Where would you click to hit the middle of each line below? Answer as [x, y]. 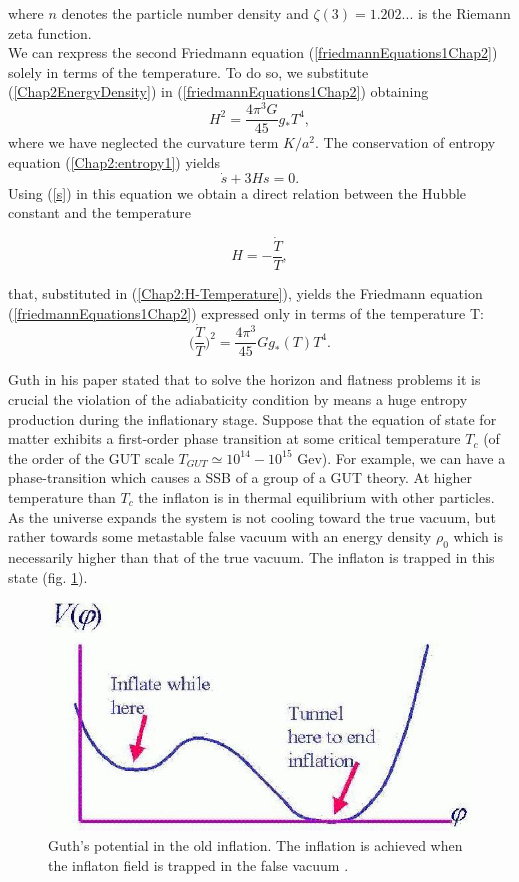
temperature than [62, 497]
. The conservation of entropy [405, 142]
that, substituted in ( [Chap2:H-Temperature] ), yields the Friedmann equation [245, 292]
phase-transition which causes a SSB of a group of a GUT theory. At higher [240, 477]
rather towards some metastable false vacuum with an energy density [220, 536]
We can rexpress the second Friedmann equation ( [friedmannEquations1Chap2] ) [253, 52]
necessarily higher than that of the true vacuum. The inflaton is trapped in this [251, 557]
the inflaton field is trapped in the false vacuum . [198, 864]
